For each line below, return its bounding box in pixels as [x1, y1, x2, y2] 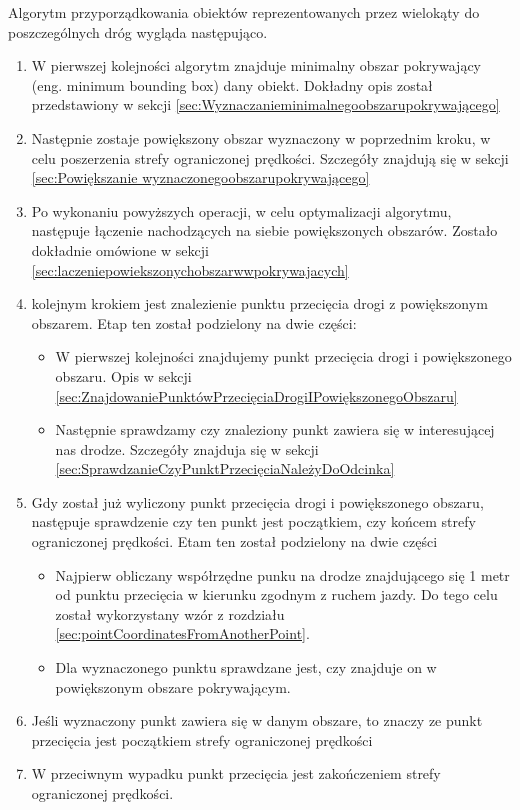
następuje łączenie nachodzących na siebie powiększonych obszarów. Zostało [31, 220, 498, 241]
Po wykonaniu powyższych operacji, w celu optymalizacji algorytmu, [31, 200, 452, 221]
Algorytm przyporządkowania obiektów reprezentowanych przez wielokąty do [8, 2, 480, 22]
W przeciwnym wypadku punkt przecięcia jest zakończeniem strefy [31, 763, 441, 784]
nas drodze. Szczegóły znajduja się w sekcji [55, 438, 319, 459]
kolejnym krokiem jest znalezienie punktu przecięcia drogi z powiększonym [31, 293, 488, 314]
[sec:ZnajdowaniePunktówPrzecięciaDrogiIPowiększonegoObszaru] [55, 385, 458, 406]
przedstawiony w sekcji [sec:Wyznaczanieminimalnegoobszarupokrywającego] [31, 94, 500, 115]
